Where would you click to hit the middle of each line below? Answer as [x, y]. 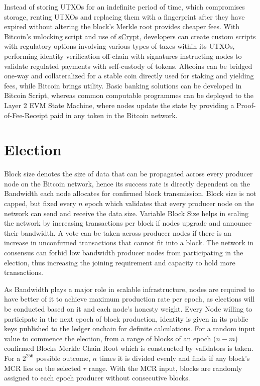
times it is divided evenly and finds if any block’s [174, 358]
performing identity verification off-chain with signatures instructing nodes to [123, 56]
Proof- [246, 105]
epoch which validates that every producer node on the [170, 203]
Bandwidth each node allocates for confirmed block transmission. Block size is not [130, 193]
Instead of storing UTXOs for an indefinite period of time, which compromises [124, 7]
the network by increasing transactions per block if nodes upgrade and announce [128, 223]
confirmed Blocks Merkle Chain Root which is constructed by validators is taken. [129, 348]
